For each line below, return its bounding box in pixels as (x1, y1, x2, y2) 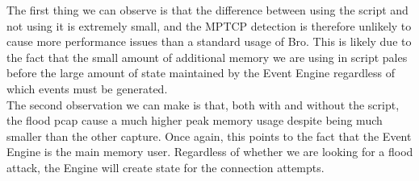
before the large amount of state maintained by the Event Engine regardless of (6, 64, 396, 81)
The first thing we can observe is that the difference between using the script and (6, 2, 409, 18)
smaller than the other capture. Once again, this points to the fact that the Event (6, 127, 412, 144)
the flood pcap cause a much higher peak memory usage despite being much (6, 112, 383, 129)
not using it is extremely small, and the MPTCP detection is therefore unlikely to (6, 17, 412, 34)
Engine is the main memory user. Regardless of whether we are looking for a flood (6, 143, 413, 160)
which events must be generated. (6, 80, 168, 97)
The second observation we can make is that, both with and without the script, (6, 96, 400, 113)
